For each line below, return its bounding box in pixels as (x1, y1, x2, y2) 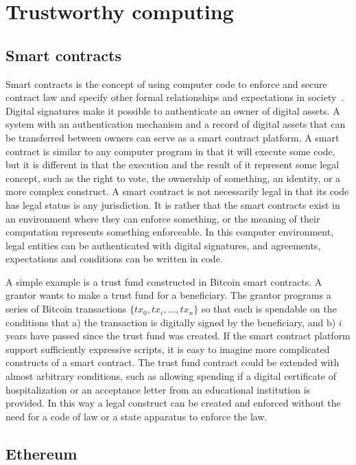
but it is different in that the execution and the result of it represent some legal (5, 157, 340, 172)
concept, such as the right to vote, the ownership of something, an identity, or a (5, 170, 341, 185)
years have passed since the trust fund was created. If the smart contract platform (5, 328, 351, 343)
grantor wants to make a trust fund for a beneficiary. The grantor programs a (5, 288, 331, 302)
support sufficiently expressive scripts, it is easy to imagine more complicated (5, 341, 330, 356)
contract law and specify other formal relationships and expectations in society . (5, 90, 344, 104)
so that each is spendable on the (201, 302, 337, 316)
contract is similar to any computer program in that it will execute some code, (5, 144, 335, 158)
